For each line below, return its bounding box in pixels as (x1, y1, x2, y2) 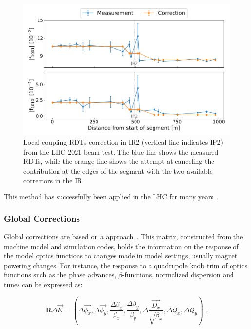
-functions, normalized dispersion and (122, 270, 234, 280)
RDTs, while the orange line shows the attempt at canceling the (23, 156, 214, 166)
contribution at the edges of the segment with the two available (23, 165, 212, 175)
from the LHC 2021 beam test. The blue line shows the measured (23, 146, 219, 156)
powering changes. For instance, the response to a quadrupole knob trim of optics (4, 260, 247, 270)
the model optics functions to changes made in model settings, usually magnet (4, 251, 238, 261)
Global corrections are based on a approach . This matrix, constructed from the (4, 231, 243, 241)
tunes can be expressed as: (4, 279, 83, 289)
